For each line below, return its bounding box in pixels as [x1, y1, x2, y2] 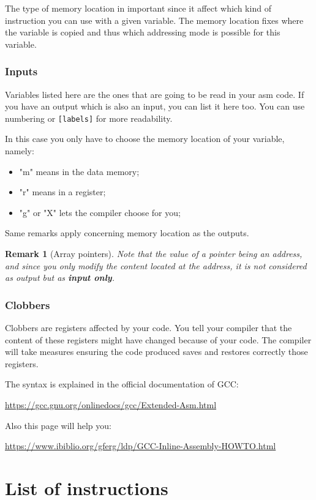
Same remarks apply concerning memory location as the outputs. [5, 226, 249, 239]
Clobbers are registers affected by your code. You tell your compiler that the [5, 321, 292, 334]
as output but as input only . [5, 271, 115, 284]
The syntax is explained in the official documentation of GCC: [5, 378, 239, 390]
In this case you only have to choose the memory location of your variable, [5, 132, 285, 145]
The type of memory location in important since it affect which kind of [5, 2, 271, 14]
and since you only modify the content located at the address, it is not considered [5, 259, 307, 272]
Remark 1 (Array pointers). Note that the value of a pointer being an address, [5, 247, 303, 259]
